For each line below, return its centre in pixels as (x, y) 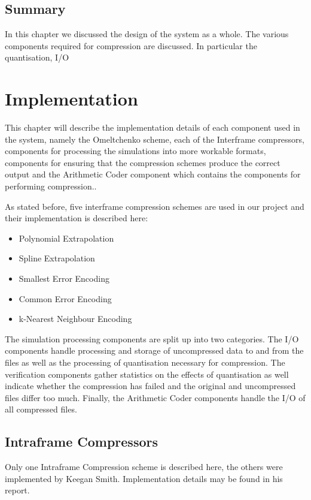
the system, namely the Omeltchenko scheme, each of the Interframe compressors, (155, 139)
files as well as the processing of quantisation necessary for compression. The (145, 362)
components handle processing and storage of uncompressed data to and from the (154, 350)
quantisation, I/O (37, 57)
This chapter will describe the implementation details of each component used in (153, 127)
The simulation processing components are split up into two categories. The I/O (152, 338)
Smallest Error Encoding (64, 278)
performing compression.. (51, 186)
